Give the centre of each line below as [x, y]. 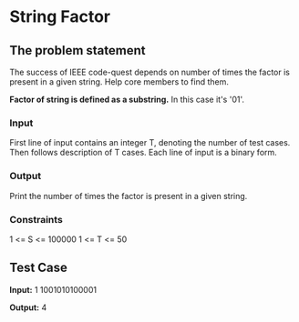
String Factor [60, 17]
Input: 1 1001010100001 [53, 289]
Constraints [36, 219]
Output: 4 [28, 307]
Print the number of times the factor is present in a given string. [129, 196]
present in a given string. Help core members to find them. [119, 82]
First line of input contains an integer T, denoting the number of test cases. [150, 143]
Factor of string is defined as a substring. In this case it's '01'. [127, 99]
